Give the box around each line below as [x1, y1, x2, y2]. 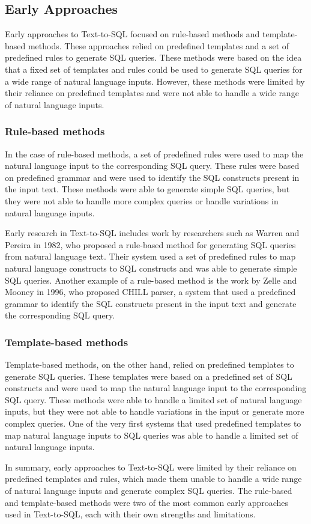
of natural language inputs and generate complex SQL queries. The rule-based [5, 484, 292, 497]
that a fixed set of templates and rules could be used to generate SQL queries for [5, 62, 303, 75]
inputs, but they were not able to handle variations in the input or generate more [5, 405, 304, 418]
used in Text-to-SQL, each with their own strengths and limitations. [5, 508, 256, 520]
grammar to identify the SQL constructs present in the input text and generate [5, 297, 297, 309]
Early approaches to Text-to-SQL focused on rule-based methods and [5, 28, 260, 40]
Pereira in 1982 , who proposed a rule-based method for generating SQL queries [5, 238, 296, 251]
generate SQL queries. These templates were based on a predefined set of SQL [5, 370, 292, 382]
